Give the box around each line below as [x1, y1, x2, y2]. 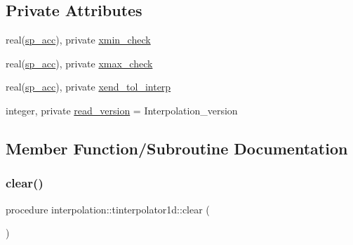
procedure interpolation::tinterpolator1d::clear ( [6, 201, 210, 216]
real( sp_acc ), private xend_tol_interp [6, 79, 171, 94]
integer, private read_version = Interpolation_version [6, 102, 238, 117]
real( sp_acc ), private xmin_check [6, 32, 151, 47]
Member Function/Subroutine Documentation [6, 137, 348, 159]
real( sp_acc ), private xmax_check [6, 55, 153, 70]
